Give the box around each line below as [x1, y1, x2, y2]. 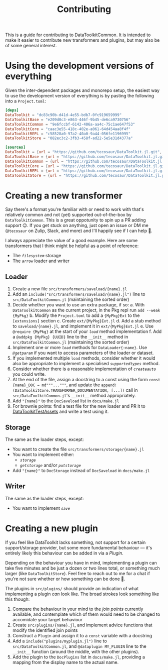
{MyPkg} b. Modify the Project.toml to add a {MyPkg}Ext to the [12, 312, 140, 318]
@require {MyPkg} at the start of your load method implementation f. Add [12, 328, 162, 334]
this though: [5, 596, 30, 602]
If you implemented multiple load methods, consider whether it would [12, 355, 156, 361]
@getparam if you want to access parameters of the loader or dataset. [12, 350, 154, 356]
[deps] [5, 108, 19, 113]
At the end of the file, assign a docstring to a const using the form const [12, 377, 160, 383]
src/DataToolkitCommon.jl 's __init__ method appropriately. [12, 393, 136, 399]
